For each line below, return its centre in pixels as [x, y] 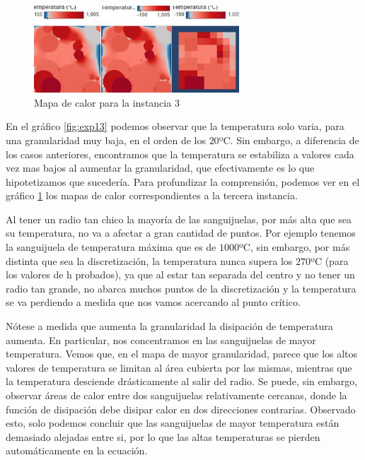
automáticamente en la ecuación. [77, 450]
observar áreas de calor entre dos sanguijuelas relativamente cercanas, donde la [176, 395]
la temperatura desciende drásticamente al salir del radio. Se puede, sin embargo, [182, 381]
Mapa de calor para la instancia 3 [107, 102]
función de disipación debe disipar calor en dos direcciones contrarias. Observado [181, 409]
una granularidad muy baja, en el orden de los [106, 140]
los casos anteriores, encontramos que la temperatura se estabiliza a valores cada [180, 154]
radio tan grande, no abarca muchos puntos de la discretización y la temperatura [181, 288]
